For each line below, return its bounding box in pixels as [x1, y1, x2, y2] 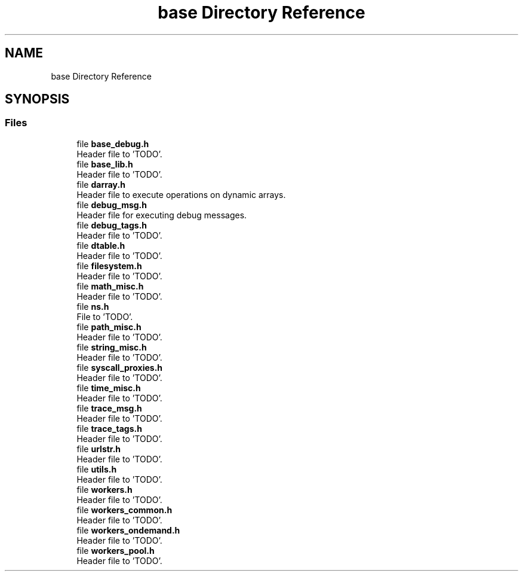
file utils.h [76, 464, 117, 474]
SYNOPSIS [5, 92, 70, 107]
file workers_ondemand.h [76, 525, 180, 535]
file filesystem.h [76, 260, 142, 271]
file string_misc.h [76, 342, 147, 352]
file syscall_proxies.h [76, 362, 163, 373]
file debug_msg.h [76, 199, 147, 210]
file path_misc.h [76, 321, 141, 332]
